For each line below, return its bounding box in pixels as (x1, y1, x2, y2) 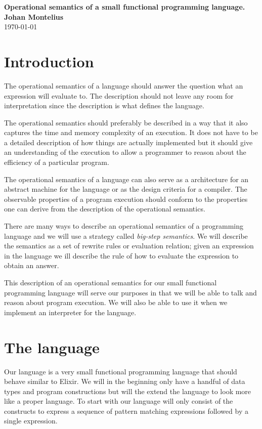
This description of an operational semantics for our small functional (4, 277, 217, 287)
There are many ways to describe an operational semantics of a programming (4, 221, 244, 231)
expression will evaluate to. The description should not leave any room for (4, 90, 234, 101)
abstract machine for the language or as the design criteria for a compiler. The (4, 184, 247, 194)
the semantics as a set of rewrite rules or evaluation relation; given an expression (4, 240, 254, 251)
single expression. (4, 415, 58, 426)
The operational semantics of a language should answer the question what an (4, 80, 243, 91)
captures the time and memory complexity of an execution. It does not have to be (4, 127, 258, 138)
